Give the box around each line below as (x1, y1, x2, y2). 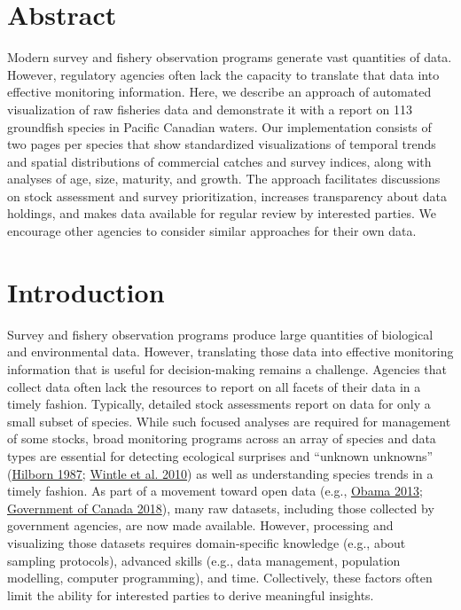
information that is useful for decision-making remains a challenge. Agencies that (7, 359, 447, 378)
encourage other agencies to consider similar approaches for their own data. (7, 222, 417, 240)
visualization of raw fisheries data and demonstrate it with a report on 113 (7, 99, 413, 118)
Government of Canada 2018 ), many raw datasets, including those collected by (7, 498, 434, 517)
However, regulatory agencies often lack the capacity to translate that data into (7, 65, 440, 83)
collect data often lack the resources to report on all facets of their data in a (7, 377, 421, 395)
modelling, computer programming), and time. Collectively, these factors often (7, 568, 433, 587)
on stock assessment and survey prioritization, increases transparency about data (7, 186, 447, 205)
